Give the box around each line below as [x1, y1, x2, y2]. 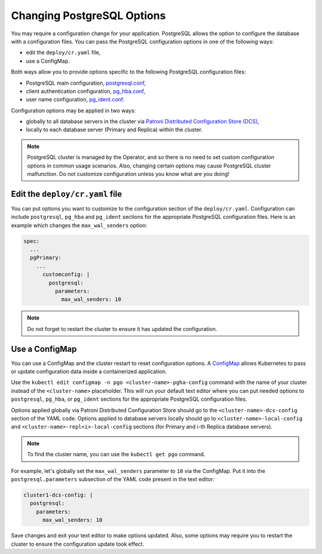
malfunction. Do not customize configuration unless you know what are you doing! [27, 171, 230, 178]
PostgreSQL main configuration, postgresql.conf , [26, 79, 146, 86]
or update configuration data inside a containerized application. [11, 368, 167, 375]
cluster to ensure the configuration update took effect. [11, 540, 144, 547]
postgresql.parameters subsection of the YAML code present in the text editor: [11, 476, 215, 482]
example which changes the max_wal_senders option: [11, 221, 147, 229]
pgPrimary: [30, 254, 62, 261]
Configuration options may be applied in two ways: [11, 107, 137, 114]
